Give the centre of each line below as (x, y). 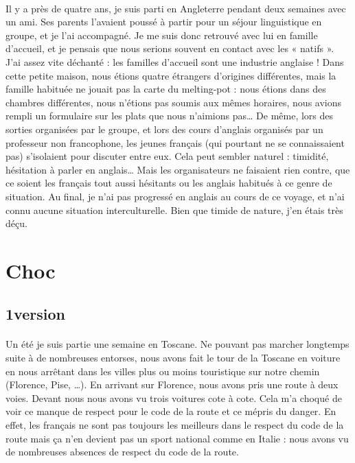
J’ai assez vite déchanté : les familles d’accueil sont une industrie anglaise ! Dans (175, 61)
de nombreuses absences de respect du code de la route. (122, 452)
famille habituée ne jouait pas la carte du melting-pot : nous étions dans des (166, 89)
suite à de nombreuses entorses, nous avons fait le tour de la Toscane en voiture (173, 358)
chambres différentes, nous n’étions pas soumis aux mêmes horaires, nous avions (174, 102)
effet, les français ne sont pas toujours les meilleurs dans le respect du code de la (175, 425)
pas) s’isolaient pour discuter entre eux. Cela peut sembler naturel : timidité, (167, 156)
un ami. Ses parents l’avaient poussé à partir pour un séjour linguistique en (164, 22)
